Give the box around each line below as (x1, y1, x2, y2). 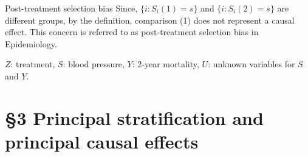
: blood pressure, (63, 58, 125, 70)
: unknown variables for (208, 58, 295, 70)
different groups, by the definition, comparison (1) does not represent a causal (5, 13, 295, 26)
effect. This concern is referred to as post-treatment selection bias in (5, 25, 259, 38)
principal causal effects (5, 129, 199, 153)
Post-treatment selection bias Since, (5, 2, 138, 14)
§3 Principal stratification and (5, 105, 264, 130)
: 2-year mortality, (132, 58, 199, 70)
